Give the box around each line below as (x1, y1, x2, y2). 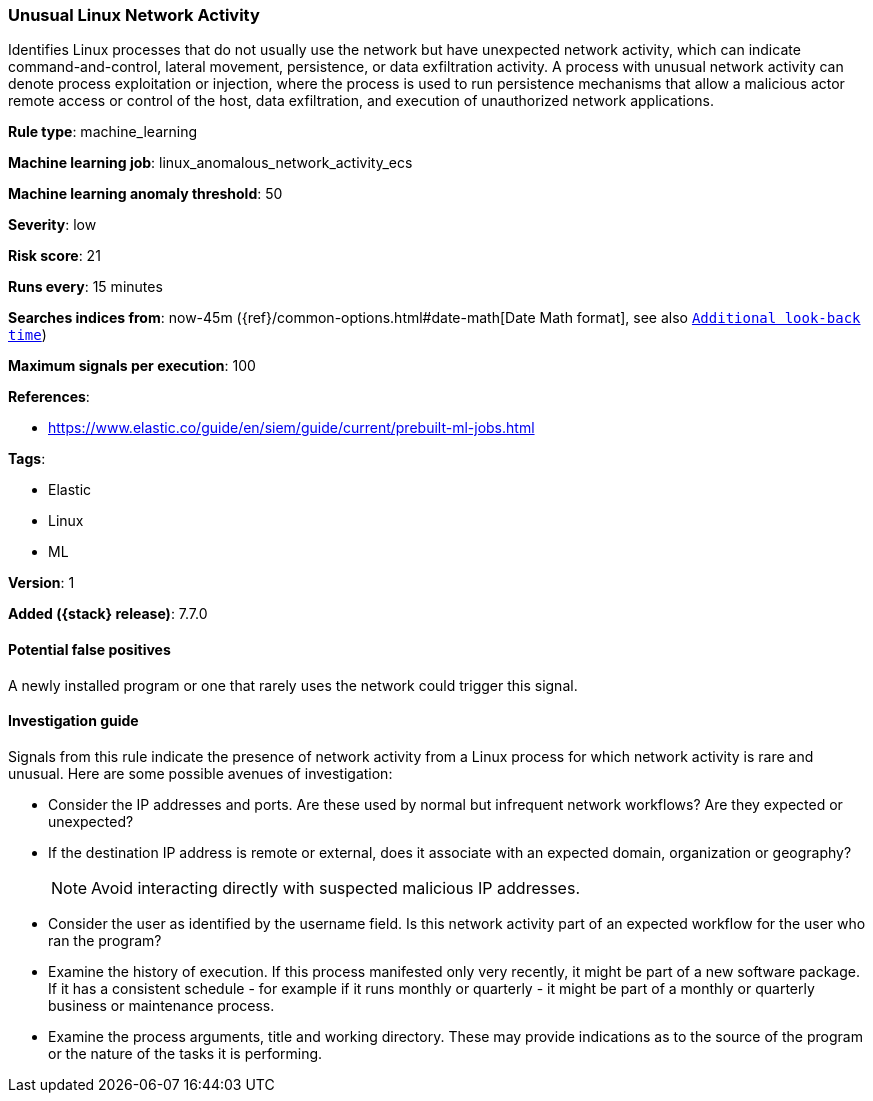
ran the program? (48, 931, 162, 949)
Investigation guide (8, 712, 139, 730)
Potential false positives (8, 640, 171, 658)
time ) (8, 326, 47, 344)
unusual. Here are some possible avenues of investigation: (8, 764, 393, 782)
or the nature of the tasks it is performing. (48, 1044, 323, 1062)
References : (8, 388, 90, 406)
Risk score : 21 (8, 247, 101, 265)
